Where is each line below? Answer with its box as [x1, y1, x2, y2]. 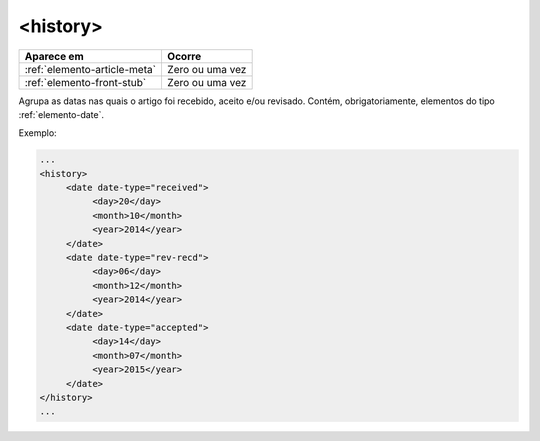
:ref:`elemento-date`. [18, 108, 105, 120]
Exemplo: [18, 127, 57, 139]
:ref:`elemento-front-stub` [24, 75, 147, 89]
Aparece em [24, 49, 84, 63]
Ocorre [166, 49, 202, 63]
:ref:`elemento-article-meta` [24, 62, 157, 76]
